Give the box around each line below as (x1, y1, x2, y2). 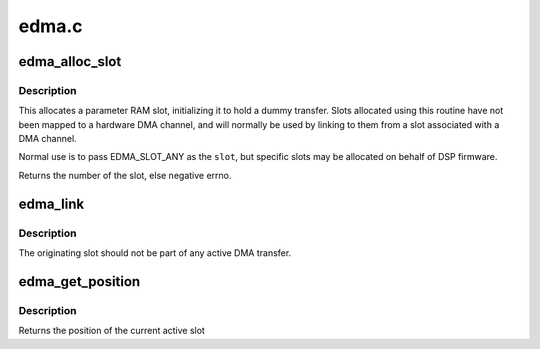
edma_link (18, 195, 85, 212)
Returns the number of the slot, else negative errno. (18, 169, 232, 181)
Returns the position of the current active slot (18, 325, 205, 337)
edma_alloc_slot (18, 53, 122, 70)
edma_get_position (18, 273, 141, 290)
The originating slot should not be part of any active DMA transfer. (18, 247, 292, 259)
